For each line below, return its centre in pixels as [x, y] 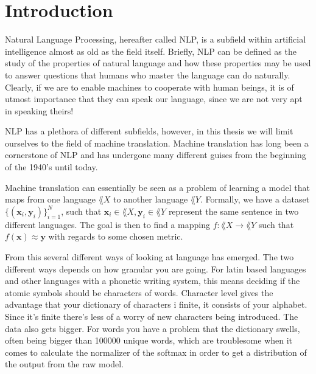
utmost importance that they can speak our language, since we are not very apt [154, 99]
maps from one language [51, 199]
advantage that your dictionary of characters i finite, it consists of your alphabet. [156, 304]
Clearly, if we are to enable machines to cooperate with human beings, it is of [149, 87]
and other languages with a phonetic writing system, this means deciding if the [153, 281]
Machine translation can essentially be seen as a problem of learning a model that [157, 187]
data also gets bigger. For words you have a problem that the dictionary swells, [153, 328]
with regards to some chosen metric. [116, 236]
